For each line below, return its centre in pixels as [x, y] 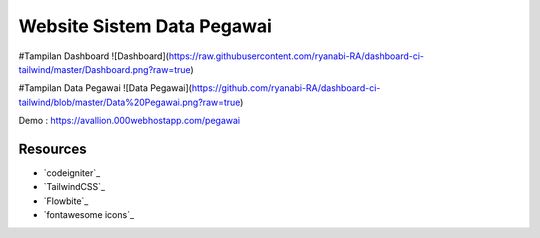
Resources [52, 148]
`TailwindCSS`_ [74, 187]
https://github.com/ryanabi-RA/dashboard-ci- [286, 88]
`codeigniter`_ [72, 173]
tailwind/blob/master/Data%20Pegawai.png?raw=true [129, 102]
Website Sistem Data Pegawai [145, 26]
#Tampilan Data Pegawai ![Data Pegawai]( [105, 88]
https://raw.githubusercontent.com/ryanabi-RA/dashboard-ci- [296, 56]
